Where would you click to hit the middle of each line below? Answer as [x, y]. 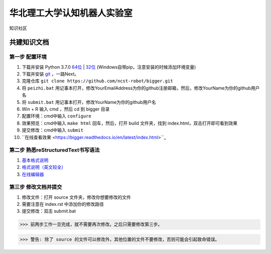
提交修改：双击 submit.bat [49, 211]
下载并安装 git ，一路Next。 [50, 74]
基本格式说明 [35, 160]
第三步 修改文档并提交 [36, 187]
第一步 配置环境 [28, 57]
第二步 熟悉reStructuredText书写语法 [54, 150]
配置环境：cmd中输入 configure [56, 116]
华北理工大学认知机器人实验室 [71, 13]
